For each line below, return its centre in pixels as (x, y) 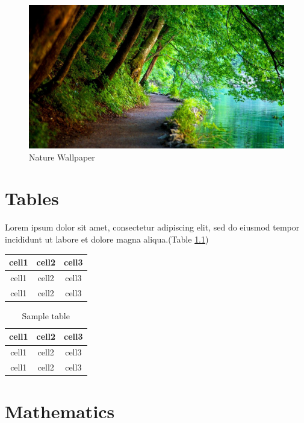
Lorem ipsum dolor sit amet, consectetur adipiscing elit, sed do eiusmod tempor (152, 227)
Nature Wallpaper (62, 157)
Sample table (46, 315)
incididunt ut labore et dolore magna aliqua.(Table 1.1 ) (107, 239)
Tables (32, 198)
